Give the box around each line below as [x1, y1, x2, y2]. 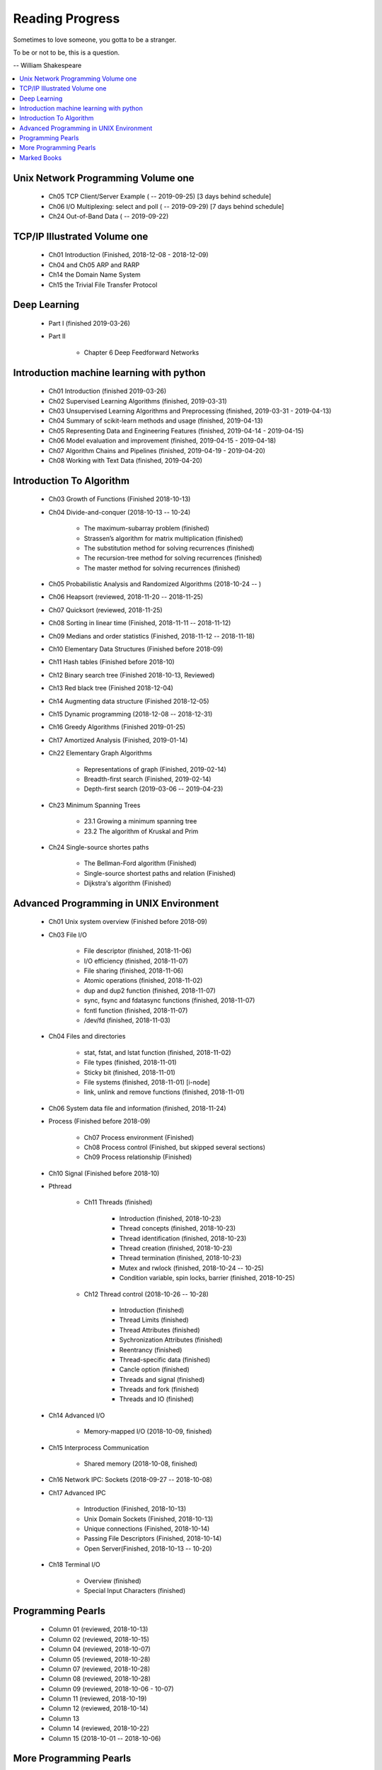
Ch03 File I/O [48, 930, 88, 939]
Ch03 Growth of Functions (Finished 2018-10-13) [48, 495, 191, 503]
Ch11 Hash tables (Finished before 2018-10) [48, 658, 175, 666]
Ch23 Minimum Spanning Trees [48, 801, 141, 809]
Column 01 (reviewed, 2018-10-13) [48, 1625, 149, 1633]
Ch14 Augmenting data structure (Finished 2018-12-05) [48, 697, 209, 705]
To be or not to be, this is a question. [13, 48, 120, 57]
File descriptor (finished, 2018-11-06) [83, 947, 192, 955]
